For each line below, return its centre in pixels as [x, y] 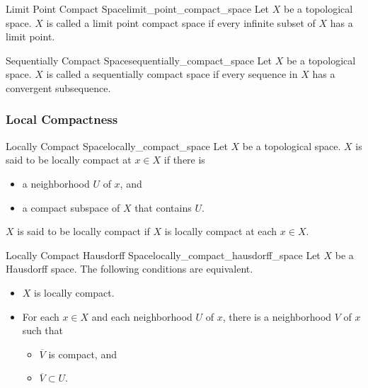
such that [43, 330]
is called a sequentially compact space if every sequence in [172, 74]
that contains [163, 207]
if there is [184, 160]
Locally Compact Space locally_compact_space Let [117, 145]
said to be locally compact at [69, 160]
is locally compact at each [221, 231]
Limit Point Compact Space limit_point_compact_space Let [138, 8]
